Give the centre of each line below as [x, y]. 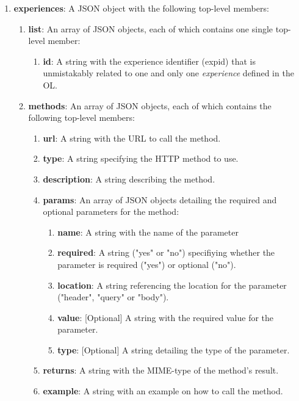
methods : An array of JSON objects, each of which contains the [150, 105]
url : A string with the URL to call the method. [132, 138]
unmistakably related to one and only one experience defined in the [168, 73]
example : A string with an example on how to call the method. [163, 391]
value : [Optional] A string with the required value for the [166, 317]
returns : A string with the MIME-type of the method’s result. [161, 370]
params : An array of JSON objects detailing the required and [160, 199]
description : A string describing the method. [129, 179]
